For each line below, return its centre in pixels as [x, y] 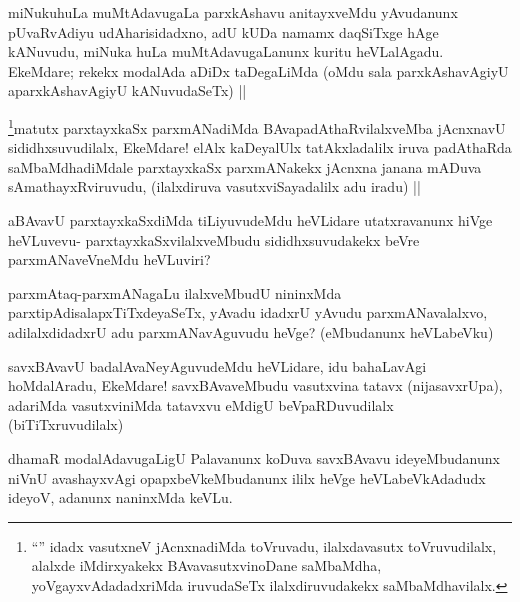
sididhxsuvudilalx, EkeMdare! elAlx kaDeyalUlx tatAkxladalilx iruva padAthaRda [260, 147]
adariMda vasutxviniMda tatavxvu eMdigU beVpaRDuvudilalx [201, 404]
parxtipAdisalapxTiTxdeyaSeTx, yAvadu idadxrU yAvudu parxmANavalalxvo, [248, 312]
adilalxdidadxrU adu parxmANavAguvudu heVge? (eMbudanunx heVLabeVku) [251, 331]
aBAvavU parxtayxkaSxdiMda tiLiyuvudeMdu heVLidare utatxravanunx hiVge [250, 220]
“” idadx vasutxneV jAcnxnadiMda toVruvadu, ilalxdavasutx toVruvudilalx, [264, 545]
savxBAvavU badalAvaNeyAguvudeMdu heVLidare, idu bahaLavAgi [217, 365]
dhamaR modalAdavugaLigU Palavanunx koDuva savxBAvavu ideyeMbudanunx [254, 457]
